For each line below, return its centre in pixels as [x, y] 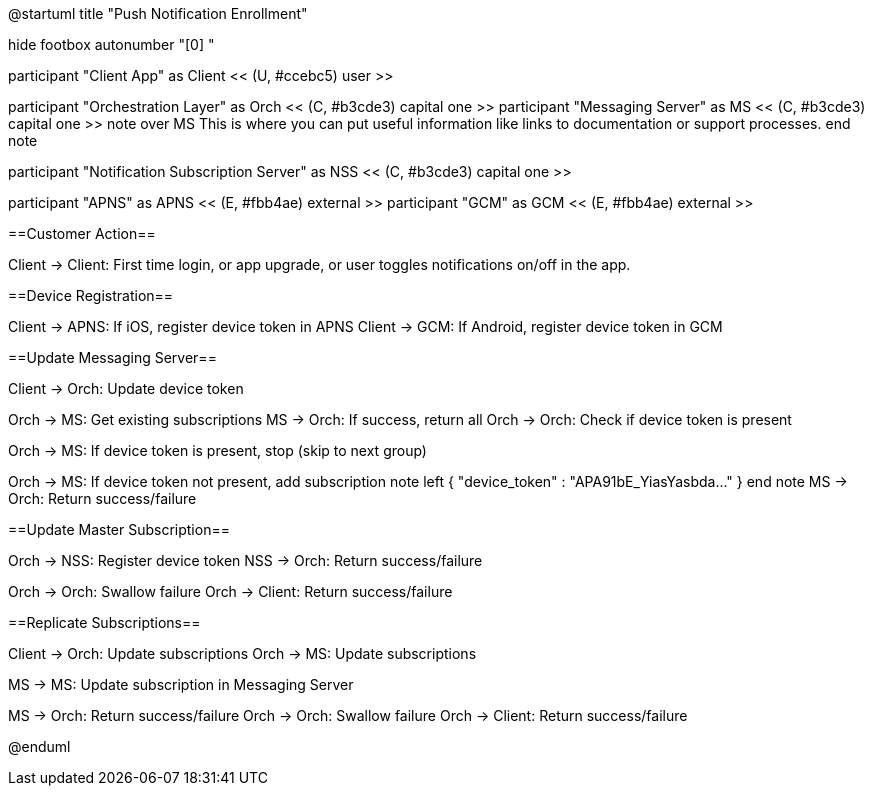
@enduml [39, 746]
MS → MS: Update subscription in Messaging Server [181, 684]
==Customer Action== [82, 233]
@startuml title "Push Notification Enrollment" [158, 13]
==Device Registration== [91, 295]
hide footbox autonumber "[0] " [111, 44]
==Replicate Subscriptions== [104, 622]
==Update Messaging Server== [112, 357]
